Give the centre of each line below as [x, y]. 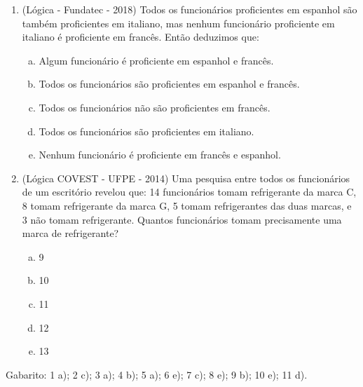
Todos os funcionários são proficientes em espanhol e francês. [169, 84]
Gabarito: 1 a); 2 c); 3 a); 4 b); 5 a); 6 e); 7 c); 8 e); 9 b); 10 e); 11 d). [157, 374]
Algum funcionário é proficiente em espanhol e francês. [156, 60]
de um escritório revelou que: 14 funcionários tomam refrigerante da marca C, [189, 192]
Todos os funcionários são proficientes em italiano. [146, 131]
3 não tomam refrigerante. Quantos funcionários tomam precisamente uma [182, 219]
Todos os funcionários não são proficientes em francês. [155, 107]
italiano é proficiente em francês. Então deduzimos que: [141, 37]
